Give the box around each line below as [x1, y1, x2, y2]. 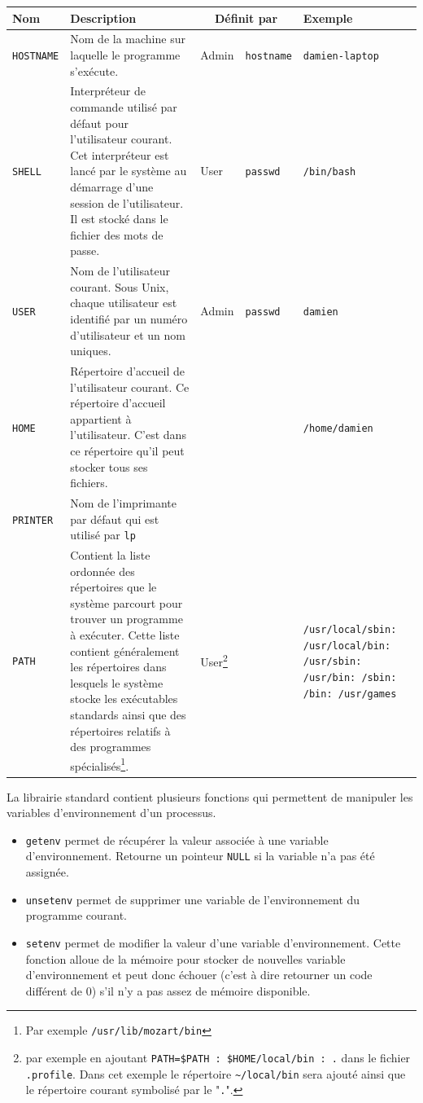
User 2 [200, 651, 228, 670]
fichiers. [70, 474, 108, 491]
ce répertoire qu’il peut [70, 442, 185, 459]
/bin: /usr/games [303, 688, 397, 700]
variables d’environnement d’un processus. [7, 804, 216, 821]
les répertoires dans [70, 658, 167, 675]
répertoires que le [70, 578, 157, 595]
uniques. [70, 342, 111, 359]
